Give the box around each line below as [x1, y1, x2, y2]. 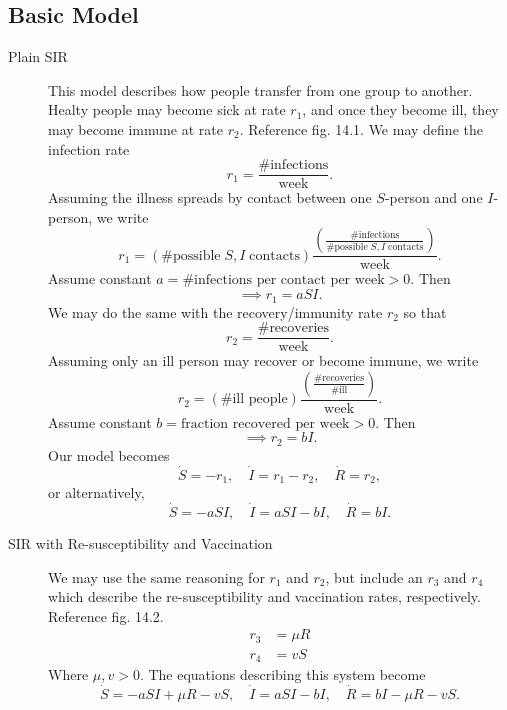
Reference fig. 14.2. [48, 605, 164, 626]
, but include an [325, 566, 423, 587]
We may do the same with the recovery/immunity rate [48, 301, 383, 322]
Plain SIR [8, 46, 68, 67]
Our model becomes [48, 444, 170, 465]
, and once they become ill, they [302, 99, 499, 120]
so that [403, 301, 447, 322]
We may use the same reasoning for [48, 566, 265, 587]
